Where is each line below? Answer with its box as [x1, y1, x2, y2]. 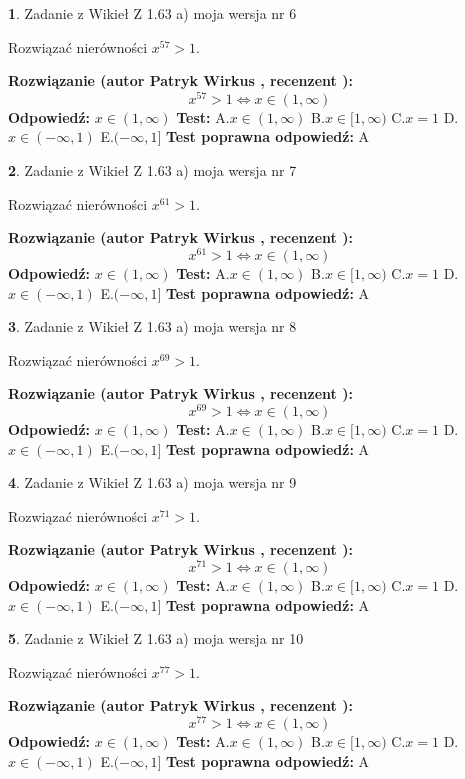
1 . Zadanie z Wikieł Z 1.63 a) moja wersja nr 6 [8, 3, 297, 23]
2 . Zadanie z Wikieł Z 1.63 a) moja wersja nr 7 [8, 160, 297, 181]
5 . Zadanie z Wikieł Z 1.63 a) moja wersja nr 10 [8, 628, 304, 649]
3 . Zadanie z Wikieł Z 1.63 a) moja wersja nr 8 [8, 316, 297, 337]
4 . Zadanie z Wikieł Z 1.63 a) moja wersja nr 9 [8, 472, 297, 493]
